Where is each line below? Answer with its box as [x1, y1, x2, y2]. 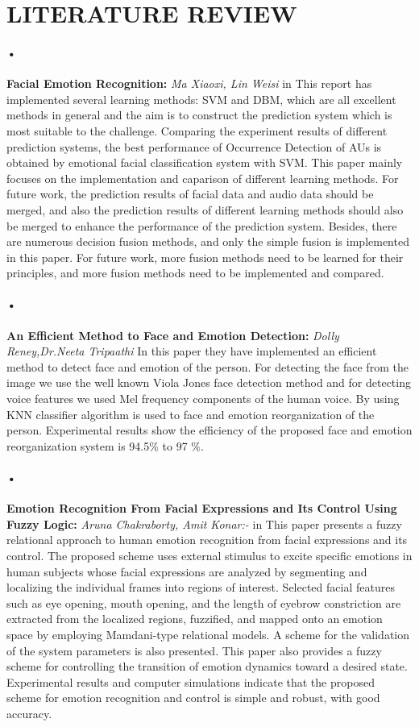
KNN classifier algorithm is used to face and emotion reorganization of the [6, 405, 375, 422]
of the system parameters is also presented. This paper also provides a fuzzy [6, 642, 382, 658]
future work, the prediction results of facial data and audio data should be [6, 185, 374, 202]
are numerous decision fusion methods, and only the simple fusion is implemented [6, 233, 409, 250]
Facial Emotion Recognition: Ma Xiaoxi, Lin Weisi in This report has [6, 75, 372, 92]
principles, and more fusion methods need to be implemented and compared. [6, 264, 384, 281]
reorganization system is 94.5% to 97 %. [6, 437, 204, 454]
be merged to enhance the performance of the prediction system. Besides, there [6, 217, 397, 234]
